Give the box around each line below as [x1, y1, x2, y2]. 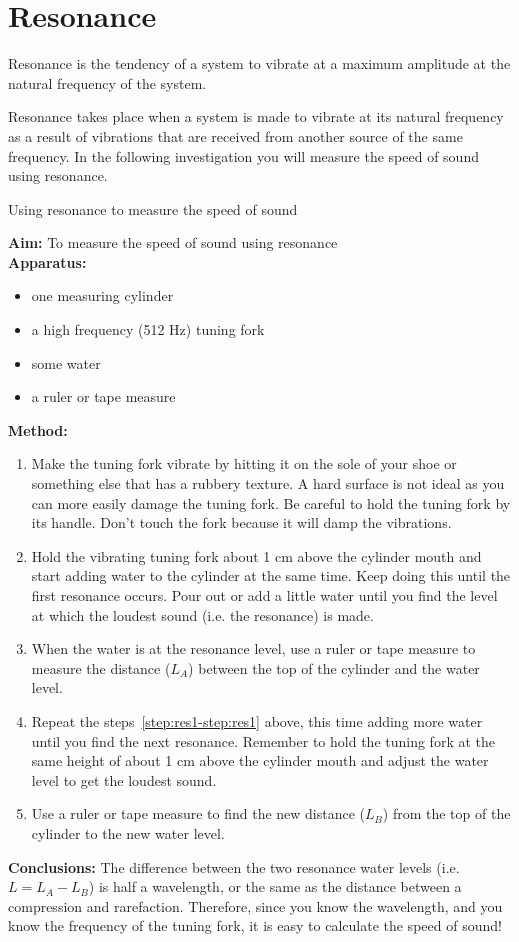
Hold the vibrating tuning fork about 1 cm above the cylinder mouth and [31, 545, 482, 566]
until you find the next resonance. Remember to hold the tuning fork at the [31, 730, 495, 751]
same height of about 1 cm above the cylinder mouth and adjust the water [31, 750, 489, 771]
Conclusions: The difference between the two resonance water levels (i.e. [8, 856, 460, 877]
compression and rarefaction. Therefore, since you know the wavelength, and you [8, 895, 503, 916]
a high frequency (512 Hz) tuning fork [31, 319, 265, 340]
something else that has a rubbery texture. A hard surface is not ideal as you [31, 473, 505, 494]
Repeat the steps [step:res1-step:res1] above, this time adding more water [31, 710, 483, 731]
